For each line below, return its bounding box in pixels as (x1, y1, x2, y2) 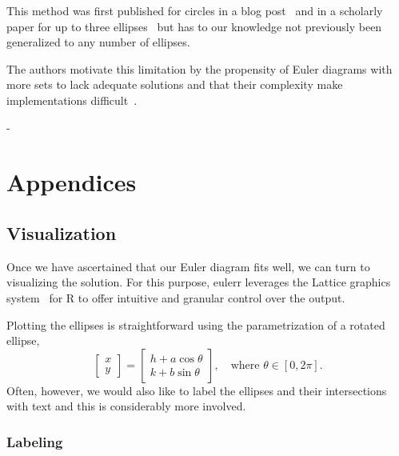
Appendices (6, 166, 137, 198)
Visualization (6, 220, 117, 245)
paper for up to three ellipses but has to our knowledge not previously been (6, 18, 382, 34)
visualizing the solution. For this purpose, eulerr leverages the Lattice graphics (6, 274, 391, 290)
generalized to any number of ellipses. (6, 34, 190, 50)
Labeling (6, 431, 63, 451)
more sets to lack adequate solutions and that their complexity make (6, 76, 343, 93)
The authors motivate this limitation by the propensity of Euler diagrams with (6, 60, 393, 77)
